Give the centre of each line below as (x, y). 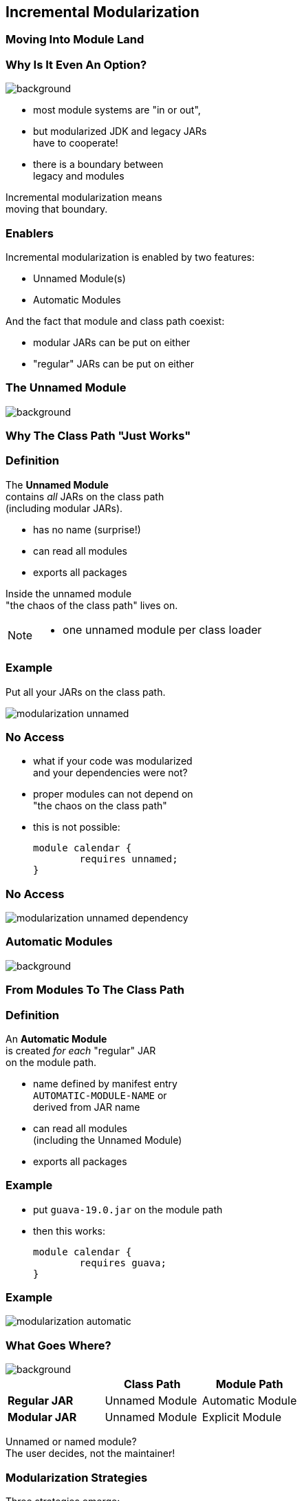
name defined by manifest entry (105, 1083)
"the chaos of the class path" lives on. (92, 605)
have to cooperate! (76, 143)
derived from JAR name (87, 1107)
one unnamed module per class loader (162, 629)
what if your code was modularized (113, 761)
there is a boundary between (98, 164)
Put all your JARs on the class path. (86, 692)
